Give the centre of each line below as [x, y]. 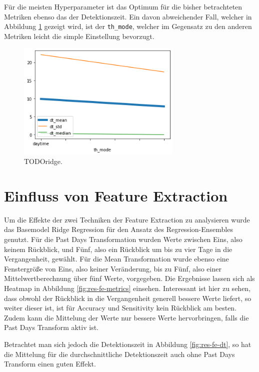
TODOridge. [43, 161]
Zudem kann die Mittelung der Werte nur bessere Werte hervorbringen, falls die [126, 317]
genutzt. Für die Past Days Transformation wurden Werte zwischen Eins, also [123, 239]
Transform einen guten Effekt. [50, 364]
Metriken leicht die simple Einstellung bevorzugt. [79, 36]
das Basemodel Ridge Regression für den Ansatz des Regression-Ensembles [118, 229]
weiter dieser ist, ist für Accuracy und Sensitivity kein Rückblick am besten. [120, 308]
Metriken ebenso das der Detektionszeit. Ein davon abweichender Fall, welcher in [128, 16]
